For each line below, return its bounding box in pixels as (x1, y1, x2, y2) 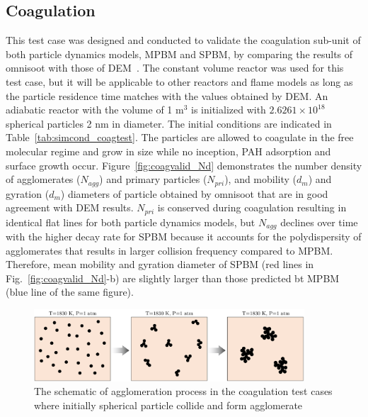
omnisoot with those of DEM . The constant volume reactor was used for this (6, 60, 344, 75)
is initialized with (191, 102, 266, 117)
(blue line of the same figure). (6, 284, 134, 299)
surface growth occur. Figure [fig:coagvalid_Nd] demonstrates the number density (6, 157, 362, 172)
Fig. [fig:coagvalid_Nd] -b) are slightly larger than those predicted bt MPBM (6, 270, 340, 285)
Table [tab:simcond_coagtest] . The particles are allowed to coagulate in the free (6, 130, 354, 145)
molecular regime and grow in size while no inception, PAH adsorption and (6, 143, 331, 158)
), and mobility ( (224, 172, 297, 187)
